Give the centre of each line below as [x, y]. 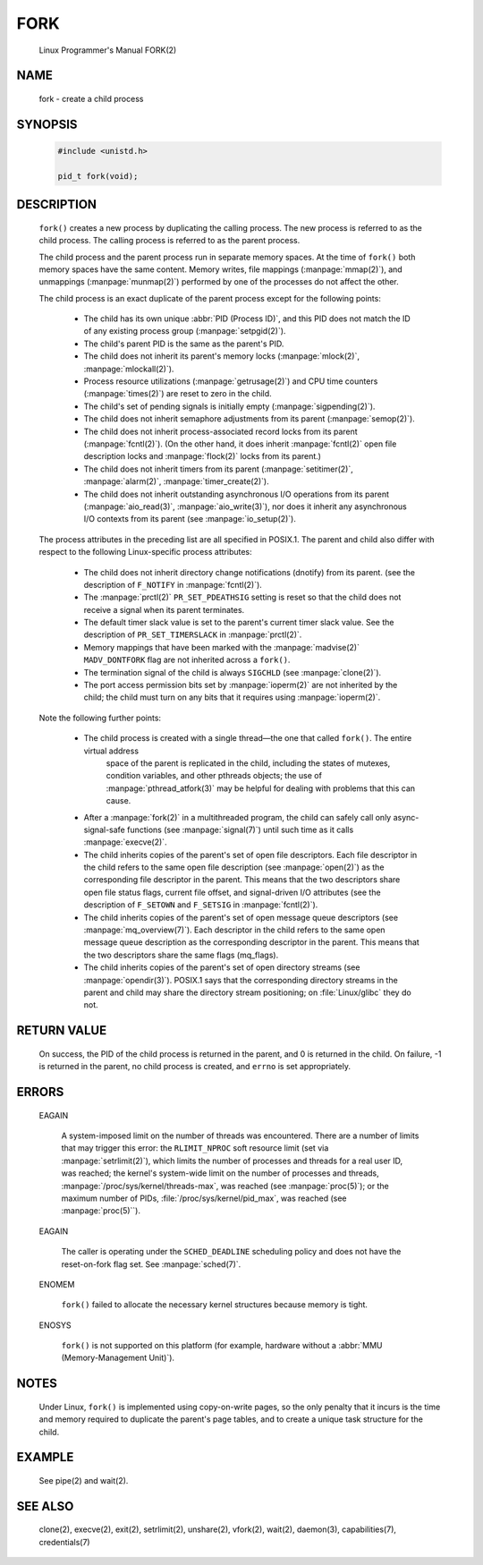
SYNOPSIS [47, 124]
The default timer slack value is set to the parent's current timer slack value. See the [239, 623]
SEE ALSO [45, 1506]
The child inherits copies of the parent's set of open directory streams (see [222, 967]
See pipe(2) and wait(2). [84, 1481]
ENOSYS [55, 1325]
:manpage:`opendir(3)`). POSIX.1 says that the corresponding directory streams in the [241, 980]
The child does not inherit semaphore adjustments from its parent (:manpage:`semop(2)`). [249, 419]
